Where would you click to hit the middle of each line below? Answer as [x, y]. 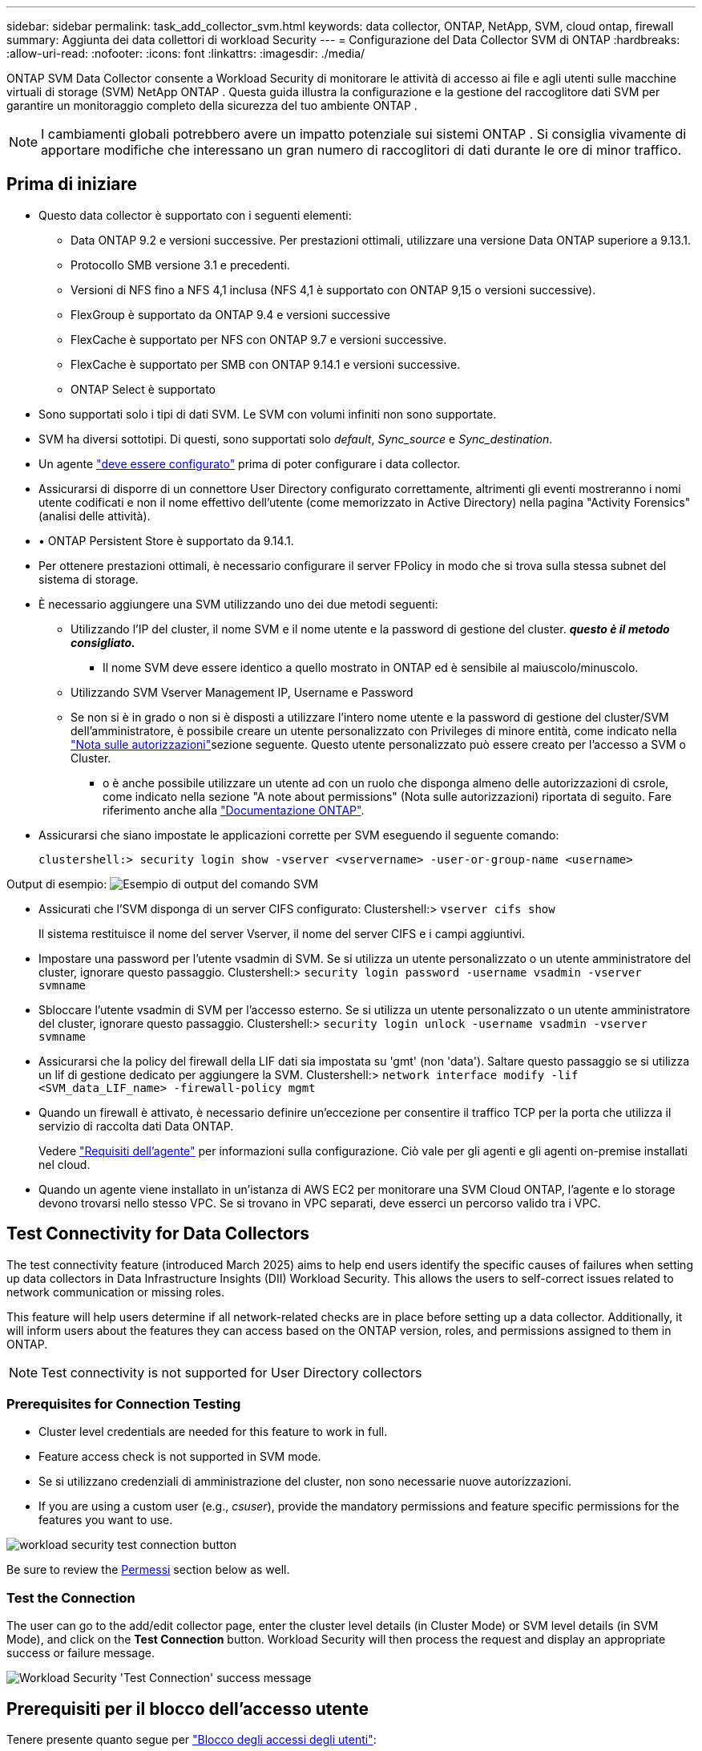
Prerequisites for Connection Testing [124, 1404]
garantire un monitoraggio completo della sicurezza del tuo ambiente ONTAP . [212, 105]
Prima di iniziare [72, 184]
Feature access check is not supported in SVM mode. [180, 1457]
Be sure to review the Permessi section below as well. [148, 1570]
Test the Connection [71, 1597]
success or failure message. [81, 1653]
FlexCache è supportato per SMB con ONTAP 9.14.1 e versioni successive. [266, 364]
